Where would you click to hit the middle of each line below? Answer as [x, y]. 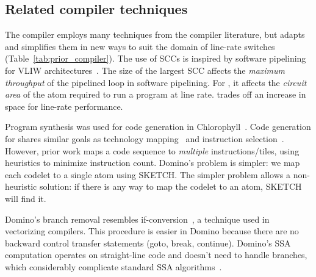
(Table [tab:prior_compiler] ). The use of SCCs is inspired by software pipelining [156, 58]
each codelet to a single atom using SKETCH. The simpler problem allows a [148, 174]
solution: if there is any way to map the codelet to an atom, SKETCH [171, 186]
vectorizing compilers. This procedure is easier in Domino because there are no [152, 231]
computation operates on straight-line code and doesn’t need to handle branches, [156, 255]
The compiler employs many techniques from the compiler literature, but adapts [155, 34]
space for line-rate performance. [64, 106]
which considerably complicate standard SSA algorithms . [113, 266]
